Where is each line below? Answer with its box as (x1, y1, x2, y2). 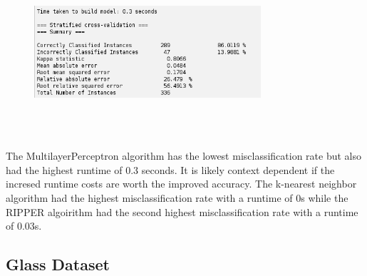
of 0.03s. (6, 218, 42, 233)
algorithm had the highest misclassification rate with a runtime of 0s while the (6, 190, 348, 205)
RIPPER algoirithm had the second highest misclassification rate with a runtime (6, 204, 358, 219)
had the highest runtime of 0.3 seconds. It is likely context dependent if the (6, 162, 335, 177)
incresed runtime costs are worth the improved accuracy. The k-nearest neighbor (6, 176, 357, 191)
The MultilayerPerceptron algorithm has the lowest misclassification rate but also (6, 148, 361, 163)
